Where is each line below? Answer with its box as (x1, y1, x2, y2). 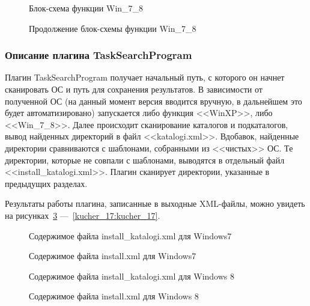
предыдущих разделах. (5, 177, 88, 189)
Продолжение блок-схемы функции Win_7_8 (29, 22, 196, 34)
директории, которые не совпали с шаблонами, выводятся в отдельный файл (5, 153, 285, 166)
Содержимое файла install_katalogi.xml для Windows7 (29, 229, 232, 242)
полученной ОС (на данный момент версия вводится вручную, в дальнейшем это (5, 94, 302, 107)
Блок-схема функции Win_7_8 (29, 2, 144, 14)
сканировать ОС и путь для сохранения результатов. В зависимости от (5, 83, 263, 95)
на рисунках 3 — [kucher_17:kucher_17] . (5, 209, 160, 221)
